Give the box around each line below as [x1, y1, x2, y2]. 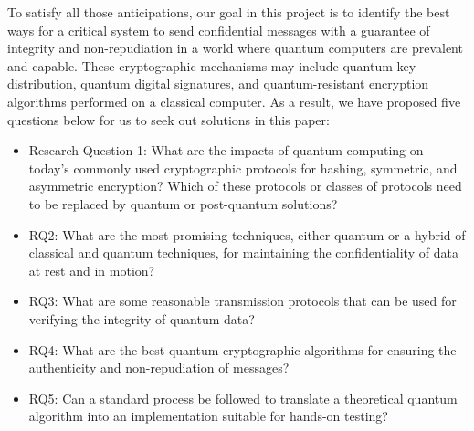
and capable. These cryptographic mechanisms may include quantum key [7, 56, 416, 75]
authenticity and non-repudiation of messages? [28, 358, 290, 377]
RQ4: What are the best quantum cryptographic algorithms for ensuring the [28, 340, 457, 359]
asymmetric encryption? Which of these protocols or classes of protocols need [28, 176, 462, 195]
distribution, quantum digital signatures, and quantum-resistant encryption [7, 74, 429, 93]
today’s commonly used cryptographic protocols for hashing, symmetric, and [28, 158, 458, 177]
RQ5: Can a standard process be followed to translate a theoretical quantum [28, 388, 458, 407]
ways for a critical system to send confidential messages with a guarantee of [7, 20, 430, 39]
